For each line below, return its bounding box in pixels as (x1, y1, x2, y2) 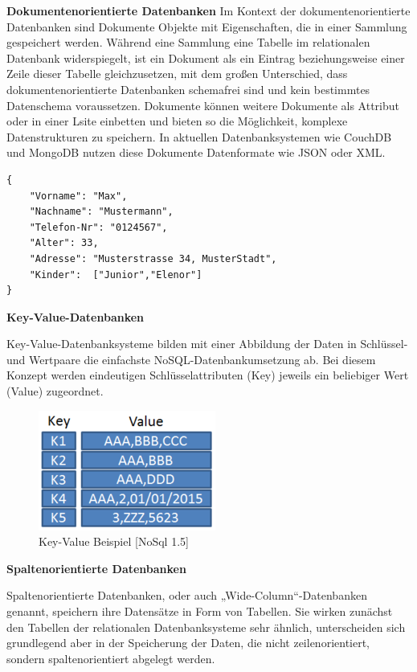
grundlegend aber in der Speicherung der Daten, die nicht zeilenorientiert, (6, 634, 370, 651)
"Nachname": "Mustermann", (29, 206, 174, 218)
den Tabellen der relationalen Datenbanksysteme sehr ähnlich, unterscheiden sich (6, 618, 406, 635)
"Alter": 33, (29, 237, 99, 249)
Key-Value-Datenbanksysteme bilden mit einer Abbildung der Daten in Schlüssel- (6, 335, 408, 352)
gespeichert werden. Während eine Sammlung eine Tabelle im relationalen (6, 34, 370, 51)
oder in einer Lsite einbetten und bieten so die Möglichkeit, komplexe (6, 113, 348, 129)
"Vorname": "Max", (29, 190, 128, 202)
